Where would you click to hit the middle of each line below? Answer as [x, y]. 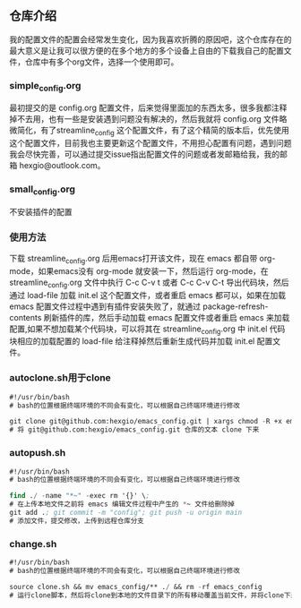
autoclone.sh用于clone [60, 378]
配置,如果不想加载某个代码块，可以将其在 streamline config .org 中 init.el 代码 [147, 330]
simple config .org [45, 86]
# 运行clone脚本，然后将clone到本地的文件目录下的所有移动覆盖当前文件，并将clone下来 [154, 595]
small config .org [43, 190]
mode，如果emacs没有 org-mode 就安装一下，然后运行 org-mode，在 [139, 270]
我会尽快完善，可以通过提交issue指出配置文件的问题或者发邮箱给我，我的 [145, 154]
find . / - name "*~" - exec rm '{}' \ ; [80, 496]
